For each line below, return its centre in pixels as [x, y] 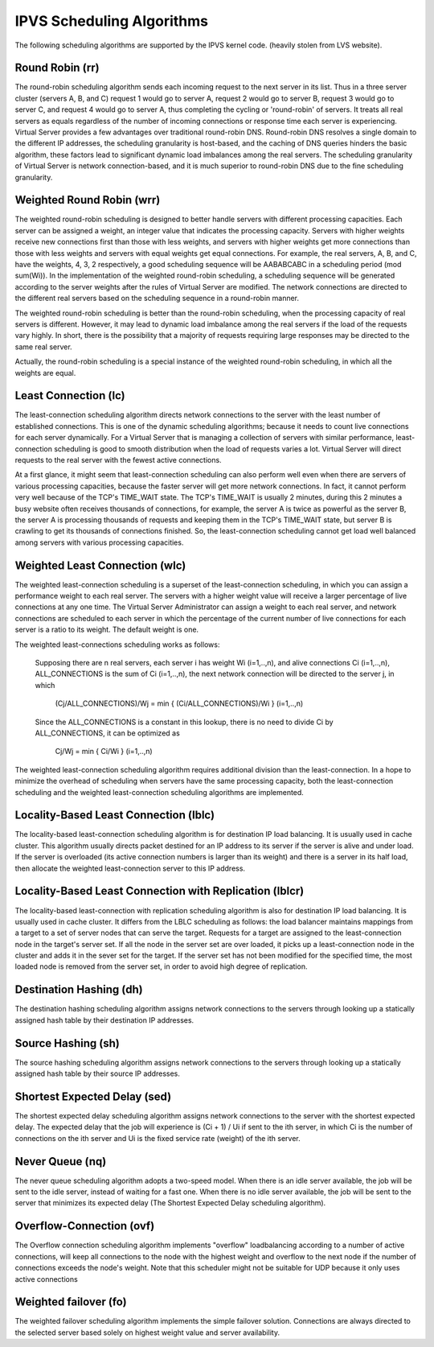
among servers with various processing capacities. [99, 542]
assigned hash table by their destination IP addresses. [104, 1020]
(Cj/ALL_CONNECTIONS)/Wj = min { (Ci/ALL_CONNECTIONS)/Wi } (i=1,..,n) [179, 703]
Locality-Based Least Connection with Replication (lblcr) [160, 891]
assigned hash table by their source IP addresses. [98, 1073]
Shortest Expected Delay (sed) [93, 1096]
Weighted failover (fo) [71, 1302]
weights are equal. [45, 373]
